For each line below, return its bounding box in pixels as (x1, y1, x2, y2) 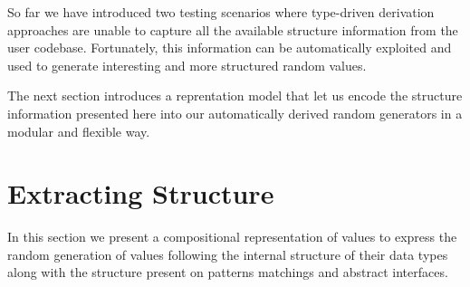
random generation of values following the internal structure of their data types (7, 244, 448, 263)
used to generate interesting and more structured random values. (7, 55, 367, 74)
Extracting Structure (7, 175, 274, 212)
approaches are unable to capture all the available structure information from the (7, 20, 458, 39)
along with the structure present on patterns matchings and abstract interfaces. (7, 263, 448, 282)
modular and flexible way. (7, 121, 150, 140)
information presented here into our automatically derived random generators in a (7, 103, 463, 122)
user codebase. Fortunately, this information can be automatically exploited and (7, 38, 452, 57)
